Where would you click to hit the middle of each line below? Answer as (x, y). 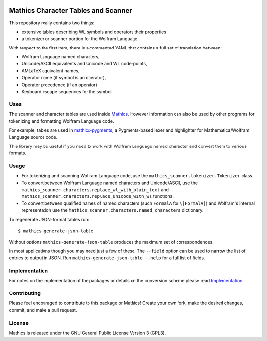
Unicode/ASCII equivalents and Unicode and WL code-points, (85, 64)
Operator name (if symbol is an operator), (64, 78)
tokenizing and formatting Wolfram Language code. (62, 121)
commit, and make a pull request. (43, 310)
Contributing (25, 293)
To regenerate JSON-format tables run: (49, 219)
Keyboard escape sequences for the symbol (67, 92)
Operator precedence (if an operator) (59, 85)
